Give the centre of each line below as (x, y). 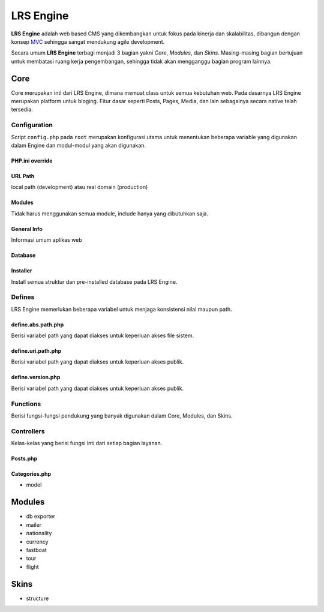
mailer (34, 524)
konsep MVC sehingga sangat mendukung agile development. (88, 41)
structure (37, 598)
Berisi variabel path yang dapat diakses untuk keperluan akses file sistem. (103, 335)
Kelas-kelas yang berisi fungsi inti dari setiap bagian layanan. (87, 443)
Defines (23, 297)
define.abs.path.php (37, 325)
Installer (22, 271)
